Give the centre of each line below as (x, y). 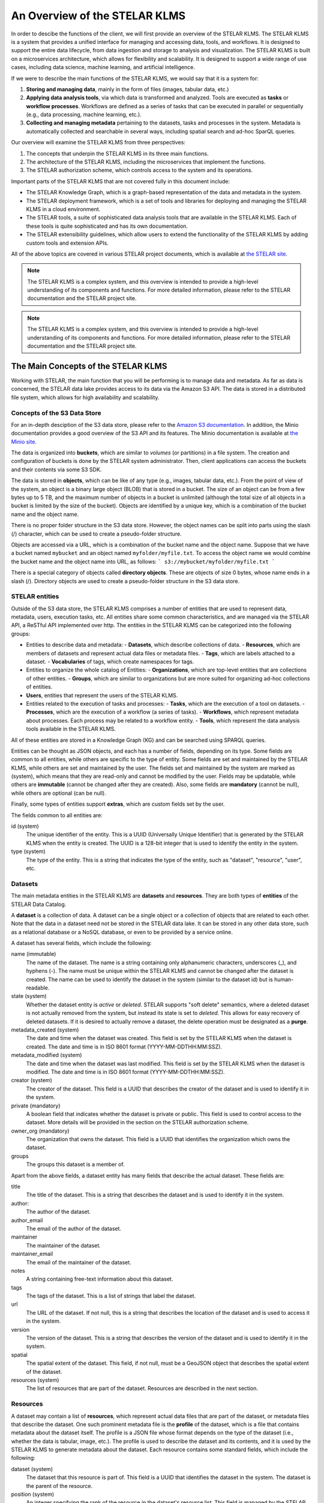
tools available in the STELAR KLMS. (71, 729)
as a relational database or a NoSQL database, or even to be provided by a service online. (122, 932)
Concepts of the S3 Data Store (56, 413)
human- (284, 979)
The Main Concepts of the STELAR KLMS (89, 366)
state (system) (29, 996)
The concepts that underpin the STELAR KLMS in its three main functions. (117, 153)
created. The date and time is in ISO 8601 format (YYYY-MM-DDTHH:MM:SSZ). (124, 1047)
